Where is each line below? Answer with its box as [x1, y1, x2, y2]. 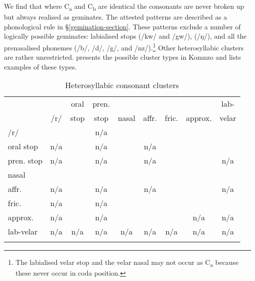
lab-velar [8, 226, 38, 237]
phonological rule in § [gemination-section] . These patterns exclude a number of [4, 21, 241, 31]
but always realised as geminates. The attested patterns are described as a [4, 12, 227, 22]
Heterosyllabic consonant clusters [65, 79, 179, 91]
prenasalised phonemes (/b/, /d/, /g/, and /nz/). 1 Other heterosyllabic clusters [4, 41, 244, 52]
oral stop [8, 140, 38, 152]
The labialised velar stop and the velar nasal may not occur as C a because [15, 257, 239, 269]
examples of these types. [4, 61, 77, 71]
